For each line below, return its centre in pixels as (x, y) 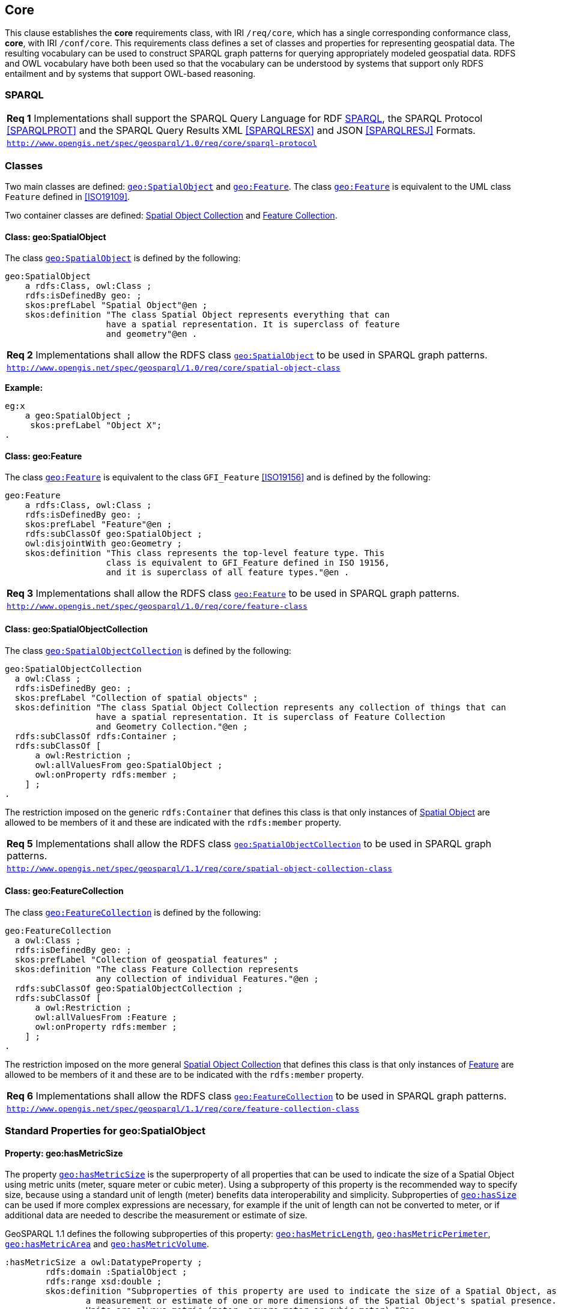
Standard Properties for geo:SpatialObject (105, 1131)
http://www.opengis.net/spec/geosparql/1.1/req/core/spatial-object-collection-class (199, 868)
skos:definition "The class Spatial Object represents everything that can (207, 315)
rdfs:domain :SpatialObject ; (116, 1272)
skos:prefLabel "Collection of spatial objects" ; (136, 697)
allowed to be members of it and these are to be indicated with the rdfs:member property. (184, 1074)
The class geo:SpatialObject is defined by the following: (123, 258)
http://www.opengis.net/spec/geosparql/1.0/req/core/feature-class (157, 606)
